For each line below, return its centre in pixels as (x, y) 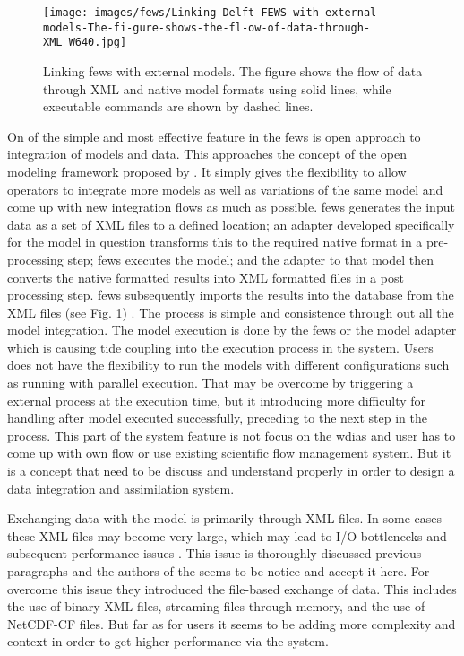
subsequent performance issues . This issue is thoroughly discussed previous (215, 553)
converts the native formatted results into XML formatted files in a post (206, 277)
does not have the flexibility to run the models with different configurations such (228, 365)
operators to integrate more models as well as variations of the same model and (225, 189)
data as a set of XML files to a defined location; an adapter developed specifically (231, 224)
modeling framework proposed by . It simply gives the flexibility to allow (207, 171)
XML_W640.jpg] (85, 43)
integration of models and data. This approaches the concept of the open (207, 154)
